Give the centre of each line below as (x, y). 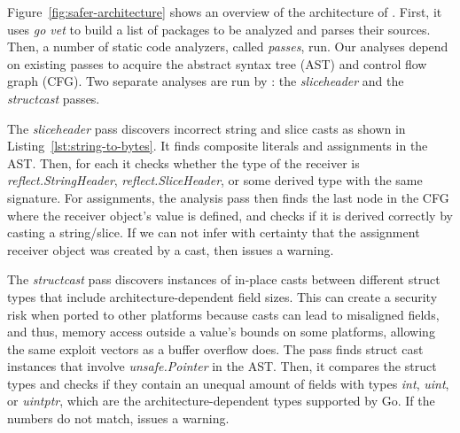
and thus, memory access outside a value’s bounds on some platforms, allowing (221, 332)
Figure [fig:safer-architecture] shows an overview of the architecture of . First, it (225, 12)
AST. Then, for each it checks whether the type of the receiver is (183, 162)
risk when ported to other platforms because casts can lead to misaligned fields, (223, 314)
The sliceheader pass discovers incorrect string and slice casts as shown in (207, 128)
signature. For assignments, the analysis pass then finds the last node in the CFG (228, 197)
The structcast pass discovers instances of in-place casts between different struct (224, 279)
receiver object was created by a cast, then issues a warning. (171, 249)
